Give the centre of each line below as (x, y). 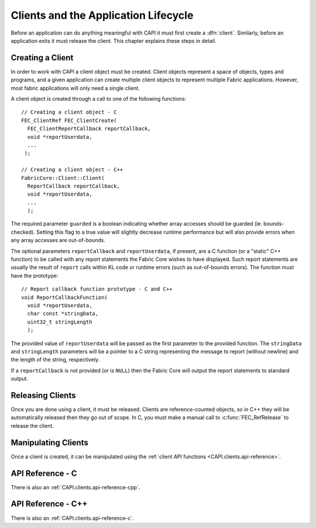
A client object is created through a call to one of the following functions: (99, 99)
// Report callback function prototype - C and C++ (97, 289)
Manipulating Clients (50, 442)
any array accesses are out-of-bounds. (58, 240)
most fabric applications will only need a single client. (75, 88)
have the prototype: (35, 275)
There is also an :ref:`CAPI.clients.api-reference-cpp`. (75, 487)
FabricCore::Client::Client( (63, 178)
